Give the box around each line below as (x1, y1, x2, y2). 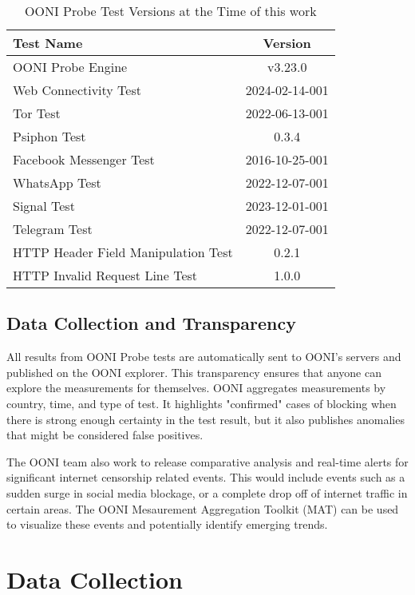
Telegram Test (13, 220, 93, 238)
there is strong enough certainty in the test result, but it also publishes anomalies (6, 411, 405, 427)
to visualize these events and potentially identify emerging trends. (6, 516, 328, 533)
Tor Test (13, 104, 61, 122)
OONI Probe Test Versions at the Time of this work (25, 2, 317, 20)
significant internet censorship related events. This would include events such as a (6, 469, 405, 486)
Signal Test (13, 196, 75, 215)
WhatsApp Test (13, 173, 101, 192)
